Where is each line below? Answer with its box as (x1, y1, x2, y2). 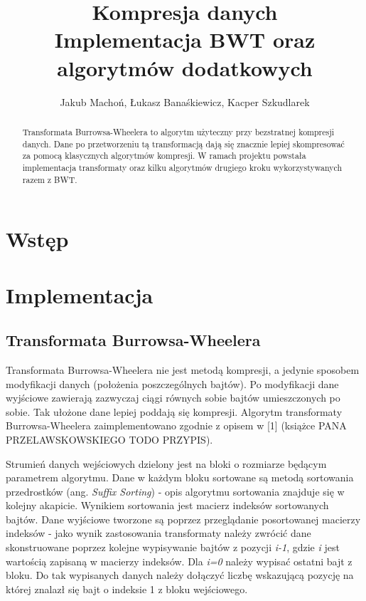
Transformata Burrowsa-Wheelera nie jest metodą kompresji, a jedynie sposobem (6, 362, 360, 377)
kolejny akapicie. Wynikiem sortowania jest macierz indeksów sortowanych (6, 498, 329, 513)
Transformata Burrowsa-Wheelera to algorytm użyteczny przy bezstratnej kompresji (22, 125, 335, 137)
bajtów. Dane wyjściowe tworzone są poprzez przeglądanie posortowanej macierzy (6, 511, 361, 526)
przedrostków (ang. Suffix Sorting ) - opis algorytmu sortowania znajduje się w (6, 484, 345, 498)
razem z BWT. (22, 173, 77, 185)
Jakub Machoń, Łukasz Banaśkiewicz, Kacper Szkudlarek (60, 94, 310, 109)
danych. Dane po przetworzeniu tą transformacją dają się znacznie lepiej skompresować (22, 137, 345, 150)
